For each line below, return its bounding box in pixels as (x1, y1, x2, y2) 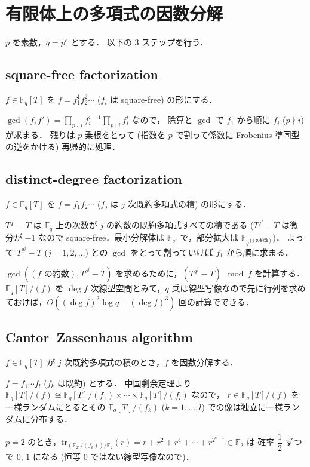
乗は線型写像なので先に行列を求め (171, 282, 306, 294)
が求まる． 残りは (5, 128, 75, 141)
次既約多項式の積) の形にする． (127, 197, 251, 210)
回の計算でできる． (179, 295, 254, 308)
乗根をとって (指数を (85, 128, 166, 141)
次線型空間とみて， (90, 282, 165, 294)
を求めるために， (115, 267, 182, 279)
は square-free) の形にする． (110, 93, 217, 105)
